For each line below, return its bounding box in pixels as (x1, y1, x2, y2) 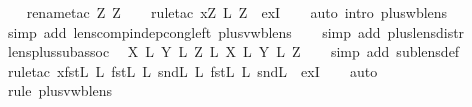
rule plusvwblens (7, 80, 113, 101)
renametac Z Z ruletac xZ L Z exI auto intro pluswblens (26, 2, 448, 22)
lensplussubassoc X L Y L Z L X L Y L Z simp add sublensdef (7, 41, 460, 62)
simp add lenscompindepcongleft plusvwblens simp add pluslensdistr (7, 21, 465, 42)
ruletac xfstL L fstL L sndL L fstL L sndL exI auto (7, 60, 378, 81)
